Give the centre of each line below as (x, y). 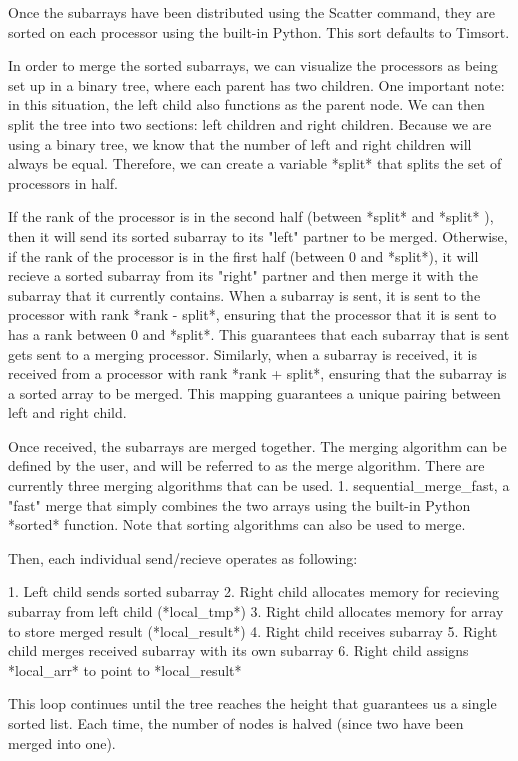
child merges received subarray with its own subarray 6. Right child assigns (238, 650)
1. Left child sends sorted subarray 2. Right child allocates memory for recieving (253, 591)
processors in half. (63, 182)
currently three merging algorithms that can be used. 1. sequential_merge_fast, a (259, 485)
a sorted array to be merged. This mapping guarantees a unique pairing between (254, 392)
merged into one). (62, 742)
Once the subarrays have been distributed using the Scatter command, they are (252, 12)
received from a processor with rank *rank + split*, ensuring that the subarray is (257, 373)
